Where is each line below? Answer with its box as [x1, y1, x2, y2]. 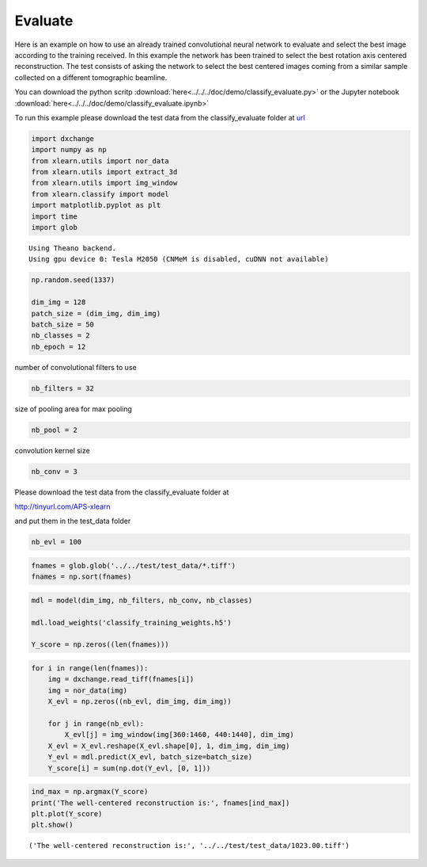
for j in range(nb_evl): [47, 720, 145, 728]
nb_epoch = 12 [31, 342, 86, 351]
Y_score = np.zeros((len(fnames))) [31, 640, 169, 649]
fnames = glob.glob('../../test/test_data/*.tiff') [31, 561, 236, 570]
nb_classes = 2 [31, 331, 90, 340]
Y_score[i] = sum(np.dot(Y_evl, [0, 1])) [47, 763, 211, 773]
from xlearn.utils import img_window [31, 178, 178, 188]
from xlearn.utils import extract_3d [31, 167, 178, 177]
